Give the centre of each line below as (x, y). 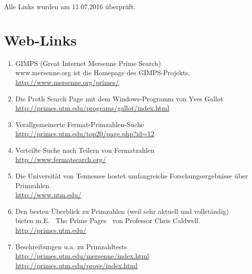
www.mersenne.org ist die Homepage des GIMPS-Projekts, (103, 73)
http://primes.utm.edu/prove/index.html (76, 265)
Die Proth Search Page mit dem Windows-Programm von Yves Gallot (119, 98)
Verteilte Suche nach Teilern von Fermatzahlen (85, 150)
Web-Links (40, 40)
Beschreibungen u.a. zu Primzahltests (71, 246)
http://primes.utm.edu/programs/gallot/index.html (92, 108)
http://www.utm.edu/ (48, 195)
